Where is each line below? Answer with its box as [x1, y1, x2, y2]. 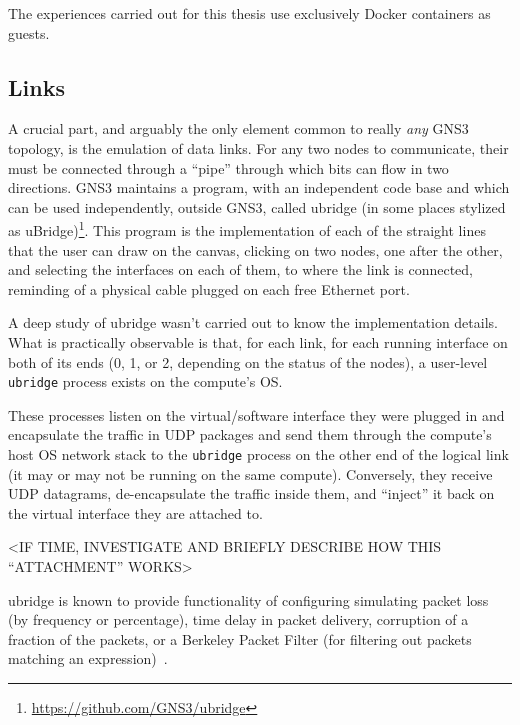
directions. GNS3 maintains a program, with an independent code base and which [8, 177, 510, 198]
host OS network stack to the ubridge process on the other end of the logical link [8, 444, 509, 465]
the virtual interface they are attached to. [8, 502, 263, 523]
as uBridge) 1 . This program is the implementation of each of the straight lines [8, 217, 486, 241]
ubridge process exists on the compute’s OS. [8, 371, 283, 392]
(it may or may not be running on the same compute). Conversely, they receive [8, 463, 493, 484]
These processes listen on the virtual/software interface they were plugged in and [8, 404, 505, 425]
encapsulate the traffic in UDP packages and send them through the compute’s [8, 424, 492, 445]
